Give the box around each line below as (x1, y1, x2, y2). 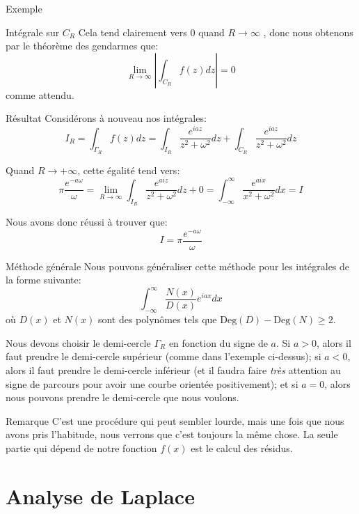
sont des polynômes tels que (97, 312, 217, 327)
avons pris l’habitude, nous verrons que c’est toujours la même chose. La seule (6, 427, 338, 442)
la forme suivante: (6, 272, 81, 287)
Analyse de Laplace (6, 481, 195, 510)
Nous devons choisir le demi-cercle (6, 335, 151, 350)
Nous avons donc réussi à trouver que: (6, 215, 168, 229)
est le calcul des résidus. (191, 441, 293, 455)
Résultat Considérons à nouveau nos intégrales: (6, 111, 207, 125)
